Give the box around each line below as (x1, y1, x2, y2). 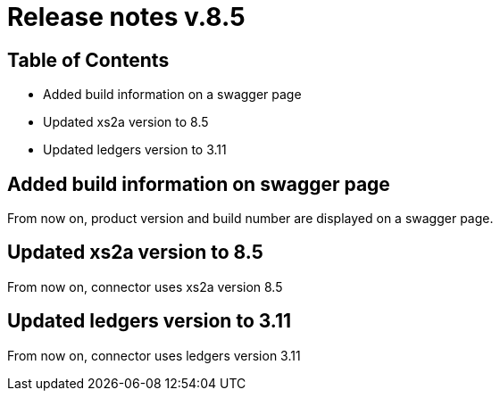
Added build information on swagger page (7, 172, 390, 195)
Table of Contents (7, 48, 170, 71)
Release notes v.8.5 (7, 2, 246, 32)
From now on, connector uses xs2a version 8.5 (7, 278, 283, 294)
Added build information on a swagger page (43, 87, 302, 103)
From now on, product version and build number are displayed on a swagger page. (7, 211, 494, 227)
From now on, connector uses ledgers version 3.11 (7, 347, 301, 363)
